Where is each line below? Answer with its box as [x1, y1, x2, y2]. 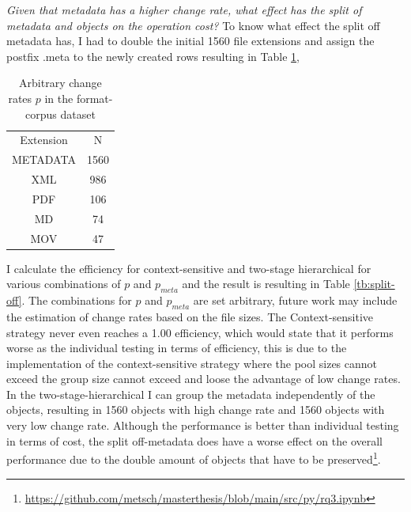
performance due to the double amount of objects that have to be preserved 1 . [6, 449, 381, 467]
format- [76, 89, 113, 106]
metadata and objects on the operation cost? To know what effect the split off [6, 17, 380, 33]
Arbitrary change [19, 74, 102, 91]
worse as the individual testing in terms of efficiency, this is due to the [6, 339, 347, 356]
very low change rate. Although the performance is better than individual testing [6, 417, 399, 434]
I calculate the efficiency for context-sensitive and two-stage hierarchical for [6, 260, 371, 276]
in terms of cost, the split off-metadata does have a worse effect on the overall [6, 432, 383, 449]
